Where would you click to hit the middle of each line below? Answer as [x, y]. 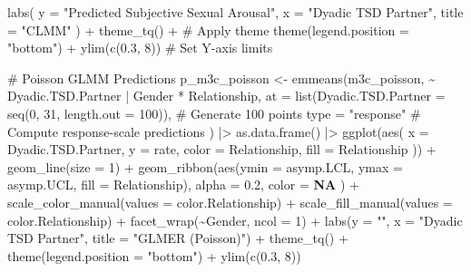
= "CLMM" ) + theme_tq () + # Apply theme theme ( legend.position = [208, 29]
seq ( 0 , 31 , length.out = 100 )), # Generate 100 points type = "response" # [214, 113]
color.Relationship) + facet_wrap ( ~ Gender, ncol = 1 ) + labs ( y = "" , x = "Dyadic [235, 220]
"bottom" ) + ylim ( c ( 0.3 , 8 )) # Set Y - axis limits [140, 48]
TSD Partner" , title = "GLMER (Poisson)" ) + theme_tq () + [178, 238]
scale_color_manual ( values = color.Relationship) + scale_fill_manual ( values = [230, 202]
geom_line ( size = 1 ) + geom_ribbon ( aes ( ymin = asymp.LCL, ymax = [205, 166]
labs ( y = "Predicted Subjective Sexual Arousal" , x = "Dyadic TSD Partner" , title [235, 12]
